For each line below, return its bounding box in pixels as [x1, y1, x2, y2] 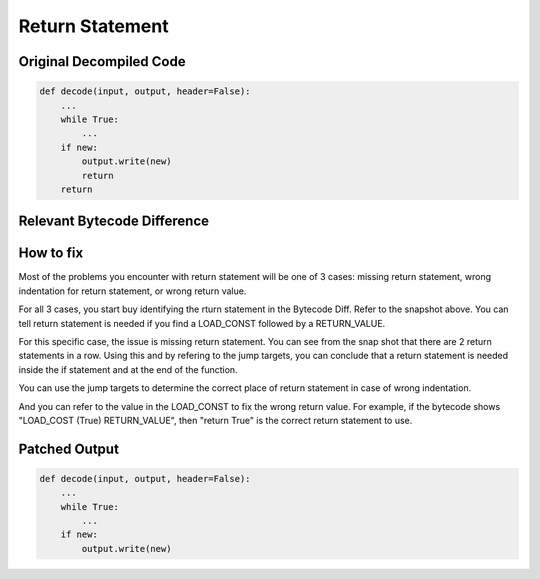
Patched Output [18, 440, 120, 457]
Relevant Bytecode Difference [18, 213, 210, 230]
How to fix [18, 245, 84, 262]
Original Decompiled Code [18, 53, 186, 70]
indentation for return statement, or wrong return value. [18, 285, 247, 297]
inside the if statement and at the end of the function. [18, 363, 239, 375]
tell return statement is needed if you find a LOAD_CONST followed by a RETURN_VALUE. [18, 317, 386, 329]
